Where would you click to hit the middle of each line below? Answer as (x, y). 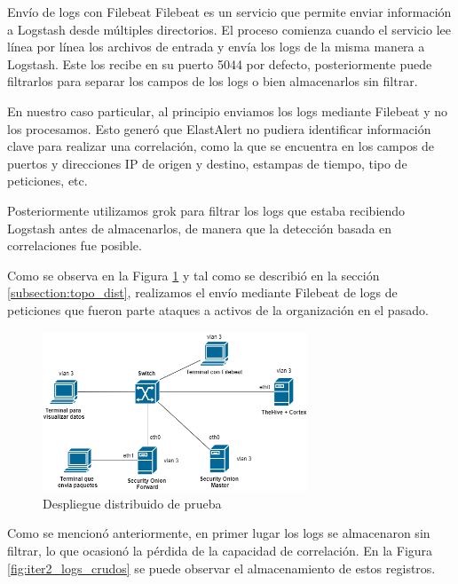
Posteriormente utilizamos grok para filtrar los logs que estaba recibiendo (206, 210)
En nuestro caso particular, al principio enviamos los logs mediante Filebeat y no (227, 110)
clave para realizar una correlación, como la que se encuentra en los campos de (221, 146)
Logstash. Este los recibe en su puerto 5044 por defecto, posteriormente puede (220, 63)
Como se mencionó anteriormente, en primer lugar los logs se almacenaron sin (219, 533)
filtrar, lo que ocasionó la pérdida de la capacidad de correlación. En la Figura (220, 550)
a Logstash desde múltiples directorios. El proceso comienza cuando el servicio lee (229, 29)
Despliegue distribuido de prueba (132, 503)
